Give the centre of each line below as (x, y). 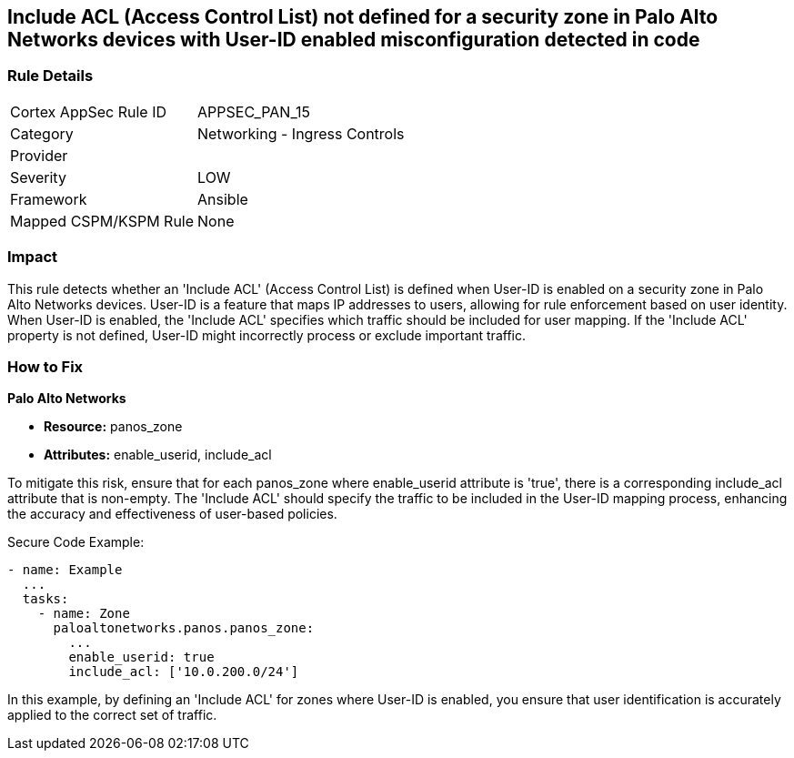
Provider (39, 155)
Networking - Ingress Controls (301, 133)
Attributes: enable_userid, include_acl (158, 455)
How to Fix (45, 366)
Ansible (223, 199)
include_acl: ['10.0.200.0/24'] (184, 672)
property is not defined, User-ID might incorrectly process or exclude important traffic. (266, 335)
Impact (33, 257)
